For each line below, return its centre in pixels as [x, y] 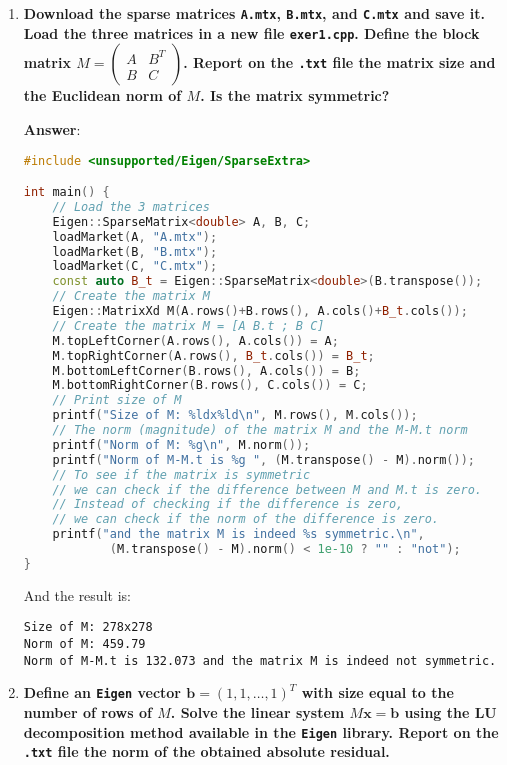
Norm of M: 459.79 [84, 644]
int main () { [66, 192]
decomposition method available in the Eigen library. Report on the [261, 731]
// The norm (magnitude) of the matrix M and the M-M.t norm [260, 430]
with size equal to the [377, 692]
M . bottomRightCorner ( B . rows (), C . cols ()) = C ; [210, 385]
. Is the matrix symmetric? [295, 95]
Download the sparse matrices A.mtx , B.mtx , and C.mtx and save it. [254, 13]
